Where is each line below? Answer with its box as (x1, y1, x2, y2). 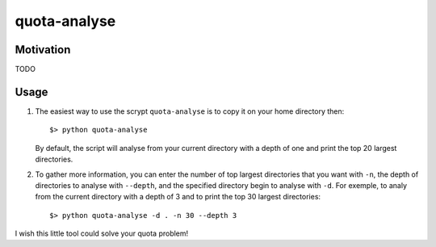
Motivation (15, 43, 71, 57)
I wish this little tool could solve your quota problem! (15, 228, 189, 238)
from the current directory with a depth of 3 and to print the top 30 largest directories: (35, 192, 321, 202)
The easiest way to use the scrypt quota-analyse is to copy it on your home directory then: (35, 106, 345, 116)
